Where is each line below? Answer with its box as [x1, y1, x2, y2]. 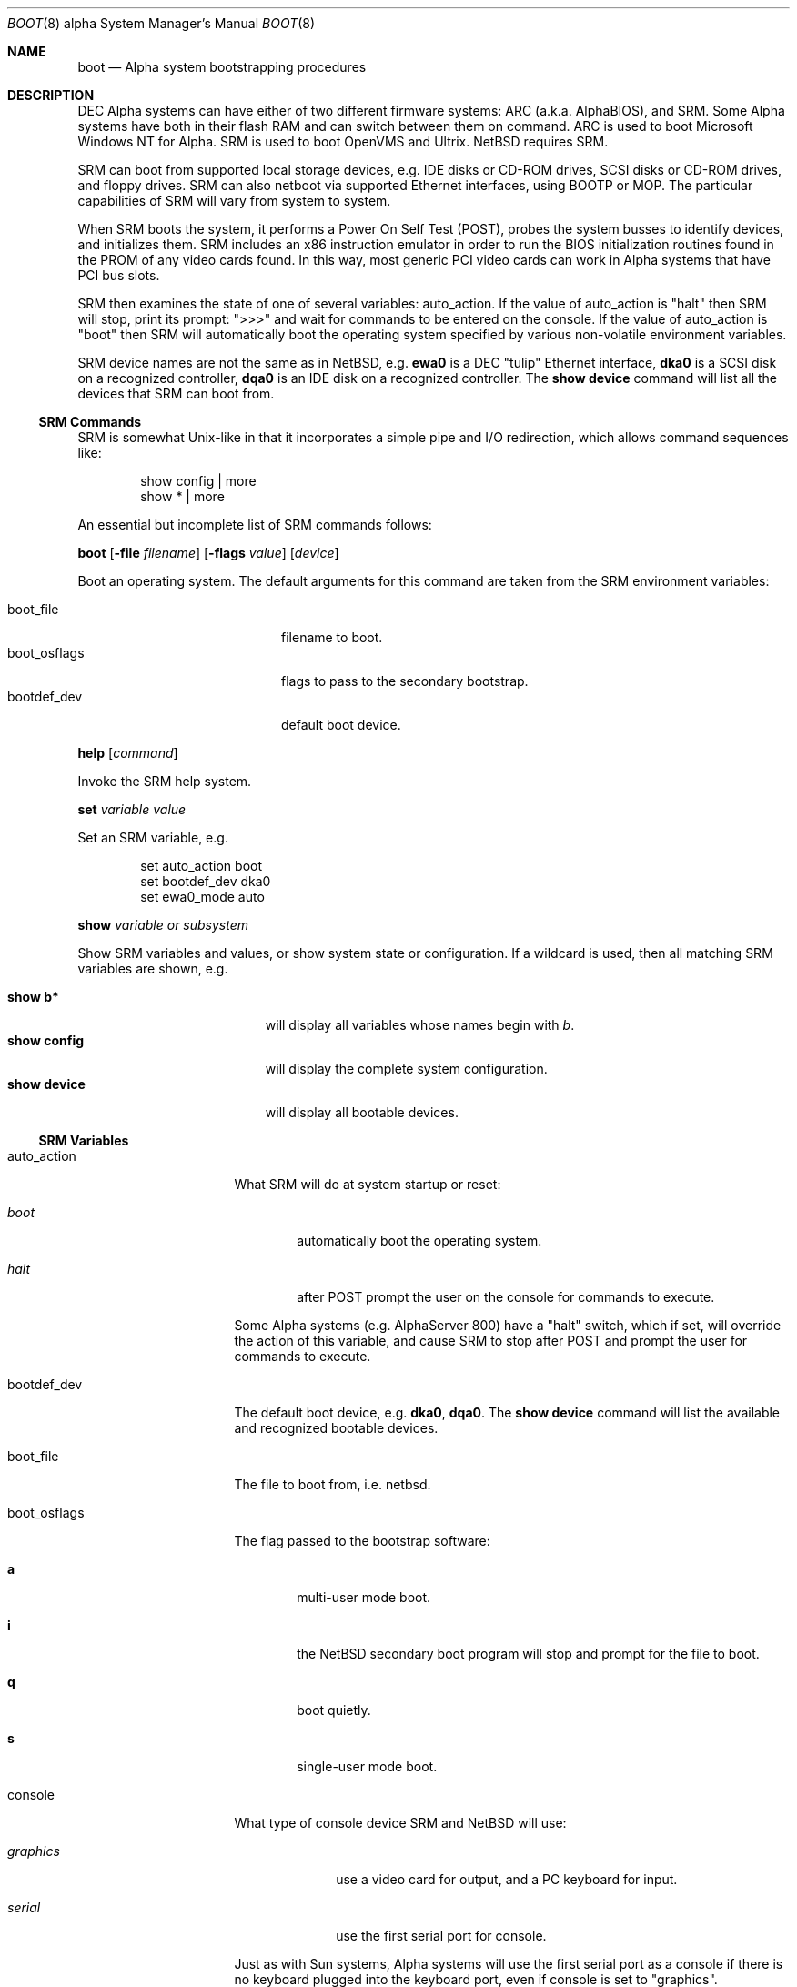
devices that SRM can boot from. [77, 386, 275, 401]
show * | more [140, 489, 225, 504]
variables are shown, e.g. [77, 961, 228, 976]
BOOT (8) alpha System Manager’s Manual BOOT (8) [7, 15, 316, 31]
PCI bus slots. [77, 267, 160, 283]
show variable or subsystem [77, 917, 249, 933]
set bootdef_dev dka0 [140, 873, 271, 889]
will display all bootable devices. [265, 1104, 459, 1120]
